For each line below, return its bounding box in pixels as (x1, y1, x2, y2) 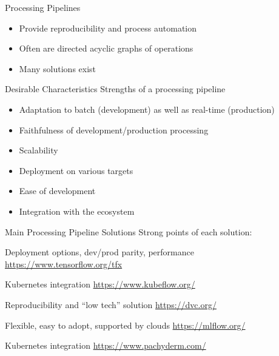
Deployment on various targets (19, 164, 133, 176)
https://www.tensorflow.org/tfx (5, 257, 123, 270)
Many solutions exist (19, 62, 96, 75)
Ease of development (19, 184, 96, 197)
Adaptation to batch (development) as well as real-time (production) (19, 102, 275, 115)
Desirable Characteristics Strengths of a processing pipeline (5, 82, 226, 95)
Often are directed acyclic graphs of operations (19, 42, 193, 55)
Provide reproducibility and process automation (19, 21, 197, 34)
